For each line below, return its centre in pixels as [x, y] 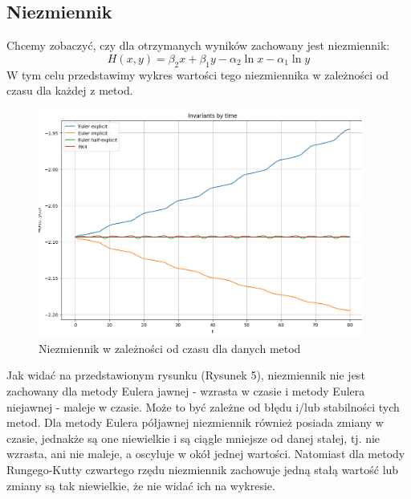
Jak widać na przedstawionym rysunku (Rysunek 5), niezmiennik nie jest [186, 375]
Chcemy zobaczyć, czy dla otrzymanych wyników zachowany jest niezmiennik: [198, 45]
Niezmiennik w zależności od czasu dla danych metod [170, 348]
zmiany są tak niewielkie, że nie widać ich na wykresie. [141, 485]
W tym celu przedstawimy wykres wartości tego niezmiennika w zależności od [197, 74]
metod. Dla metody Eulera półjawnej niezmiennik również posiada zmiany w [195, 422]
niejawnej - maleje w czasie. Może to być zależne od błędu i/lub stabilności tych [203, 406]
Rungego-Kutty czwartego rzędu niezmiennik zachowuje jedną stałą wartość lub [203, 470]
